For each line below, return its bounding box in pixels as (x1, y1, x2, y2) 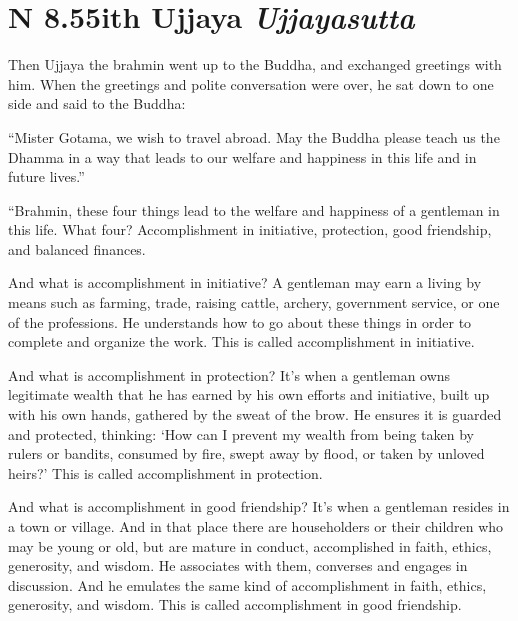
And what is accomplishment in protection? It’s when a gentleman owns (8, 364, 451, 385)
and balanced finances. (8, 238, 146, 259)
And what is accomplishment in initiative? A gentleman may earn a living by (8, 272, 482, 293)
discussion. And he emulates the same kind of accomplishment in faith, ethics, (8, 574, 487, 595)
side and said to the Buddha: (8, 93, 186, 114)
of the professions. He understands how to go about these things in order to (8, 311, 472, 332)
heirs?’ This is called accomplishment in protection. (8, 462, 323, 483)
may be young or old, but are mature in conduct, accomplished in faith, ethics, (8, 535, 492, 556)
